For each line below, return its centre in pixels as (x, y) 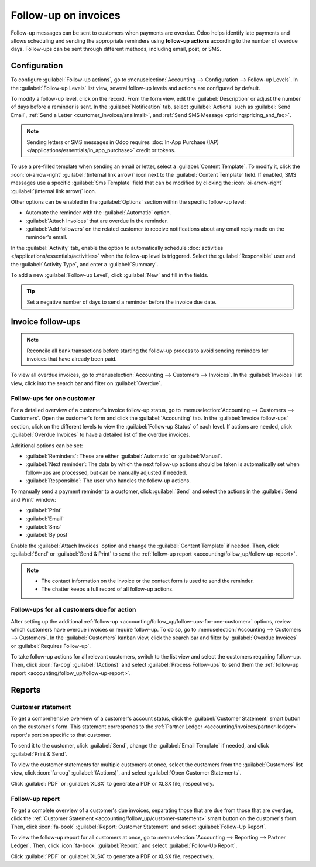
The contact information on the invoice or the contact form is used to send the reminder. (148, 581)
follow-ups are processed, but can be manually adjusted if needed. (106, 472)
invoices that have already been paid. (72, 359)
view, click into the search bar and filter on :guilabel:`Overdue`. (86, 383)
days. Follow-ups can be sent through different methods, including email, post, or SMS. (116, 49)
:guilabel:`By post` (47, 535)
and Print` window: (34, 499)
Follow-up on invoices (66, 15)
